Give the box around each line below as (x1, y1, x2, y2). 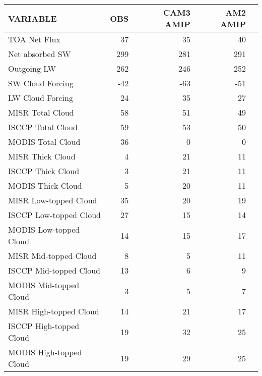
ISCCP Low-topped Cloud (8, 209, 101, 221)
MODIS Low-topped (8, 224, 80, 235)
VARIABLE (8, 12, 57, 24)
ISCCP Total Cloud (8, 121, 78, 133)
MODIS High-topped (8, 346, 82, 358)
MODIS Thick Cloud (8, 180, 82, 191)
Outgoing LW (8, 63, 56, 74)
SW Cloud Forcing (8, 77, 74, 89)
